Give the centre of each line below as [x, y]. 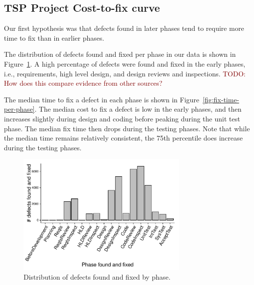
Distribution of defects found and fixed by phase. [97, 277]
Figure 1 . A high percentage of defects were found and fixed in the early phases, [125, 63]
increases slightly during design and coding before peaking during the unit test [122, 118]
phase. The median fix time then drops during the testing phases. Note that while [127, 128]
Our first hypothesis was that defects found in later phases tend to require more [124, 28]
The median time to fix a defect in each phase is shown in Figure [102, 99]
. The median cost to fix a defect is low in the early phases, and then [138, 109]
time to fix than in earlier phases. [54, 37]
